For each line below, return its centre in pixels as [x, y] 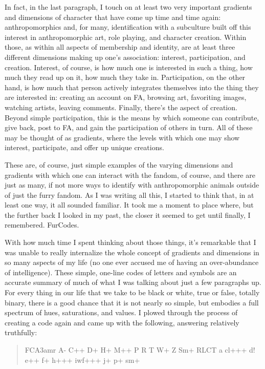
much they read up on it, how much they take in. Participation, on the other [125, 77]
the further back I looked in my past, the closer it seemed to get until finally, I [128, 214]
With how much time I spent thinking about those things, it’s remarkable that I [130, 242]
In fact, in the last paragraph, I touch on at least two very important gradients [128, 7]
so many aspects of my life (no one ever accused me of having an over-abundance [132, 262]
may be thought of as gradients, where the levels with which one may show [122, 137]
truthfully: [21, 332]
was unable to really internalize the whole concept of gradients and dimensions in [132, 252]
